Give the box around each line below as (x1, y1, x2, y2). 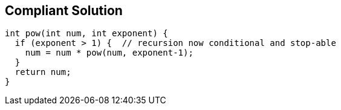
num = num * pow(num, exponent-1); (25, 48, 193, 58)
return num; (15, 67, 71, 77)
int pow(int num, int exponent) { (5, 28, 168, 39)
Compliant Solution (5, 3, 123, 18)
